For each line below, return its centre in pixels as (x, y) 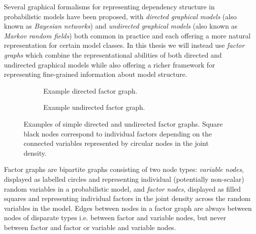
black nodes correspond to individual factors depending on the (118, 133)
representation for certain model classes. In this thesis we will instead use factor (124, 45)
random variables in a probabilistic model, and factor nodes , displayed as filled (123, 188)
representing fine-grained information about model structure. (96, 74)
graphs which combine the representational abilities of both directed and (113, 54)
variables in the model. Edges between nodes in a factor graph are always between (128, 208)
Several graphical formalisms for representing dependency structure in (110, 6)
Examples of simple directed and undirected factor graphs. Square (123, 123)
